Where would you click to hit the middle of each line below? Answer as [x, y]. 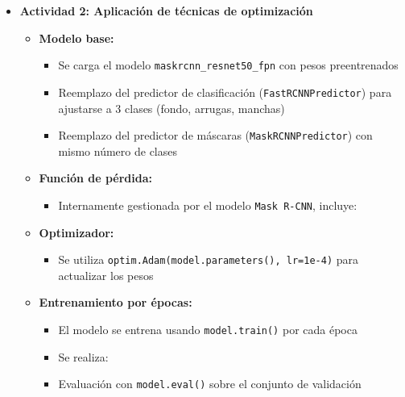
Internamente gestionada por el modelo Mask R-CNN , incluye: [208, 205]
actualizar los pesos [106, 275]
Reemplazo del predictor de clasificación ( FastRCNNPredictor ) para [225, 92]
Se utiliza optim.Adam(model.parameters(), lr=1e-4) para [208, 259]
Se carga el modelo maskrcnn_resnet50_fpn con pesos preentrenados [228, 65]
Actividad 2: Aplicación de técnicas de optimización [166, 10]
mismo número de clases [118, 150]
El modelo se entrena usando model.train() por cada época [208, 330]
